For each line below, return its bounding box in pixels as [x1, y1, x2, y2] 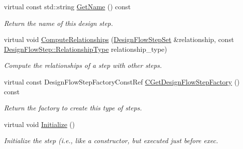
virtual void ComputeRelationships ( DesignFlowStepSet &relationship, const [4, 34, 234, 44]
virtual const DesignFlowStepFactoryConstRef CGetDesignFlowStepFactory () [4, 76, 240, 86]
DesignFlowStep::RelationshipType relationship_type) [4, 43, 168, 54]
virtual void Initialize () [4, 119, 75, 129]
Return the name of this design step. [4, 18, 113, 28]
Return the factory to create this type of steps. [4, 103, 142, 113]
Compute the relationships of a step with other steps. [4, 60, 162, 70]
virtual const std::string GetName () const [4, 1, 131, 11]
